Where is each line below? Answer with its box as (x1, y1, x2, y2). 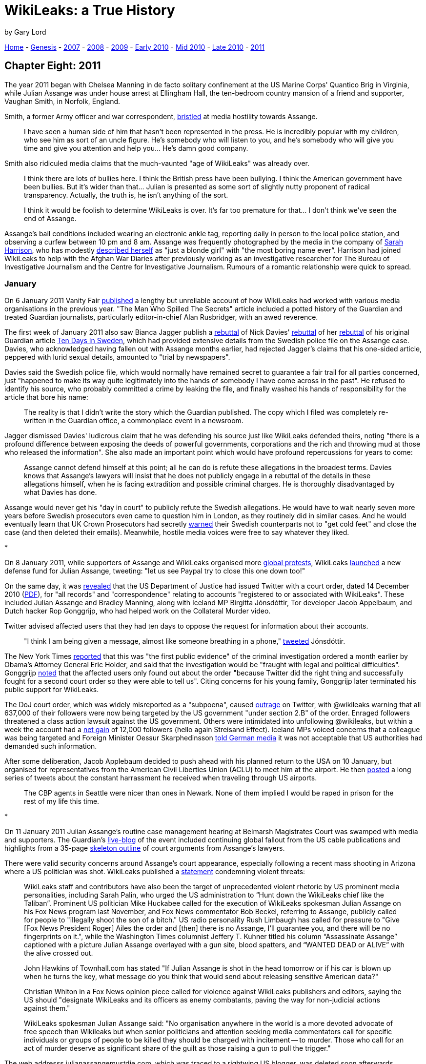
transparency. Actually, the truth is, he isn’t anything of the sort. (24, 190, 228, 199)
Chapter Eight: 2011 (4, 60, 101, 72)
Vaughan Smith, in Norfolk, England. (4, 97, 121, 105)
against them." (24, 1004, 70, 1013)
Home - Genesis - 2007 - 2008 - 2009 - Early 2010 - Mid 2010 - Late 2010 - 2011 (4, 42, 265, 51)
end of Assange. (24, 214, 77, 223)
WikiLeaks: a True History (4, 2, 175, 19)
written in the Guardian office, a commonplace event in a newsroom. (24, 416, 243, 425)
